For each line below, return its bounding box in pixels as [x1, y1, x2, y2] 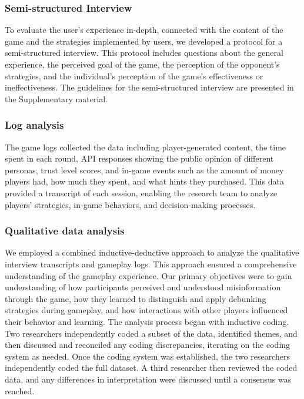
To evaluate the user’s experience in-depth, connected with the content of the [5, 24, 283, 36]
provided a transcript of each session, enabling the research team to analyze [5, 186, 278, 199]
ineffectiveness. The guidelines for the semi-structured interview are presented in [5, 81, 294, 93]
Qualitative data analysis [5, 223, 125, 238]
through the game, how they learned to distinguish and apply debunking [5, 292, 266, 304]
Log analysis [5, 118, 64, 132]
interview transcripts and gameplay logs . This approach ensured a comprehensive [5, 257, 297, 270]
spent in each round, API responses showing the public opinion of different [5, 152, 274, 165]
